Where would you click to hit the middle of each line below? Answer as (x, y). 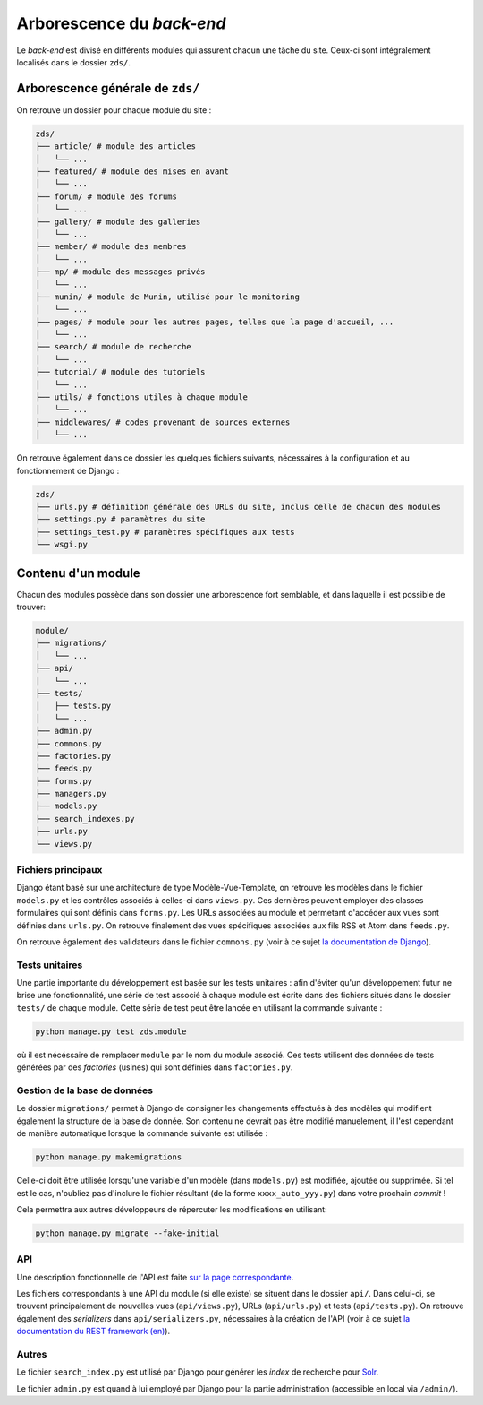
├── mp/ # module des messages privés (120, 272)
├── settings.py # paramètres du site (120, 519)
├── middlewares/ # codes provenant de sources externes (163, 422)
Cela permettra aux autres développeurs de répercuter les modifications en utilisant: (172, 1209)
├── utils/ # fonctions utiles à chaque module (141, 397)
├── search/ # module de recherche (113, 347)
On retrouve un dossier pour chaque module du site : (114, 110)
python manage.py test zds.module (111, 1031)
